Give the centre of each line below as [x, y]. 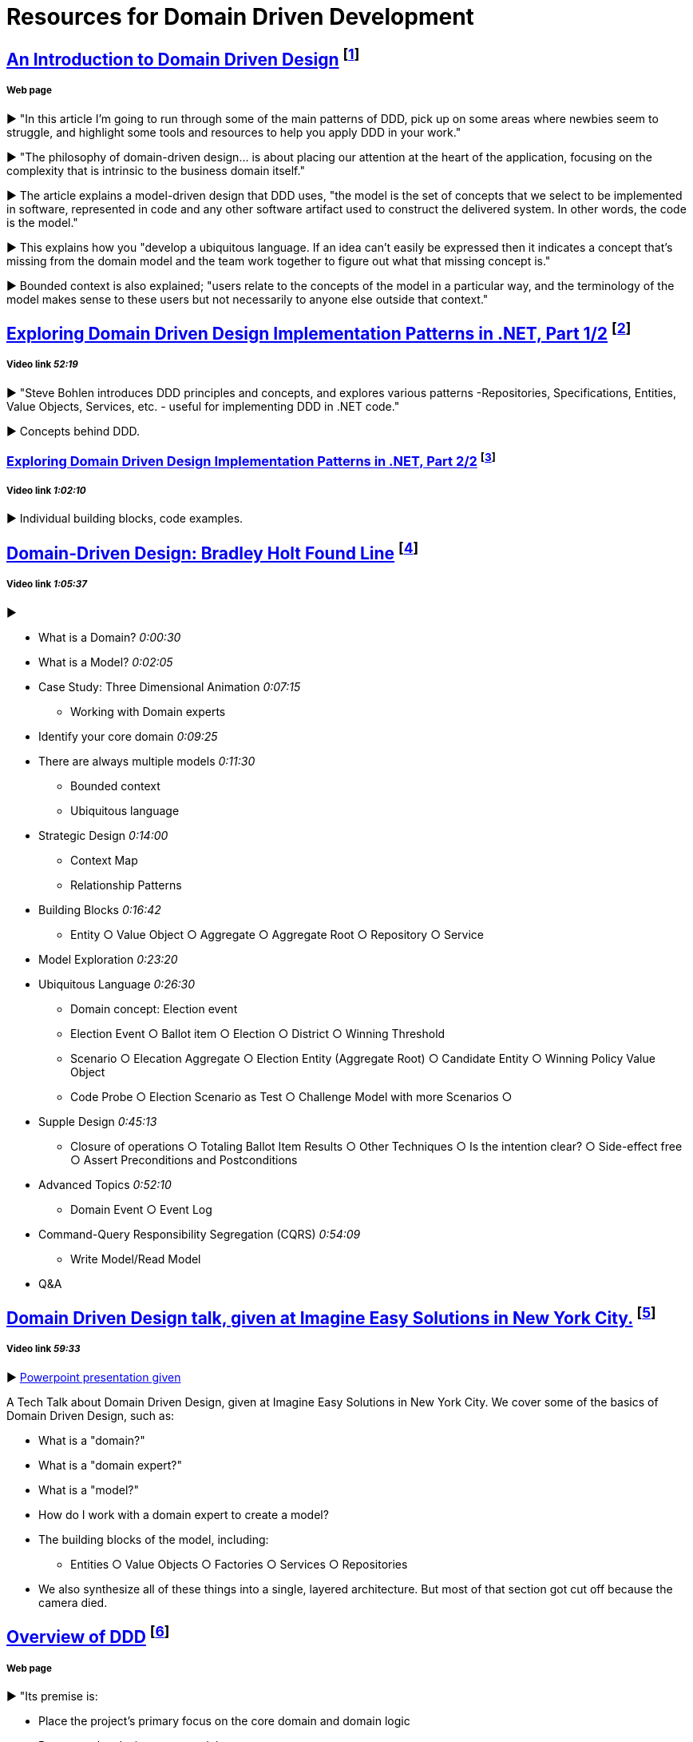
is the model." [42, 222]
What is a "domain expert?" [110, 1465]
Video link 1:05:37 [47, 585]
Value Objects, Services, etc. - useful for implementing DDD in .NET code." [203, 406]
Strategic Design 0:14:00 [103, 835]
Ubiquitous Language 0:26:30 [117, 984]
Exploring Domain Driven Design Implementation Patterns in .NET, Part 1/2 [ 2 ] [319, 331]
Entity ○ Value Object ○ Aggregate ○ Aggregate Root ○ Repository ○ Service [277, 934]
